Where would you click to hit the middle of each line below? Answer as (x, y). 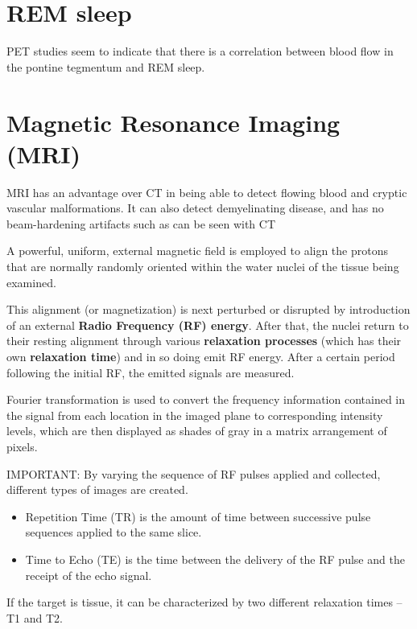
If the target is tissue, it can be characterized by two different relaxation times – (204, 602)
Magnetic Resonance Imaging (173, 122)
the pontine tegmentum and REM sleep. (106, 66)
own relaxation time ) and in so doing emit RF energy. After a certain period (201, 356)
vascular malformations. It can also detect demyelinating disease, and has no (195, 208)
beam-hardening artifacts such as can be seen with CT (141, 223)
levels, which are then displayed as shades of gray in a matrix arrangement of (197, 431)
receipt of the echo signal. (89, 575)
